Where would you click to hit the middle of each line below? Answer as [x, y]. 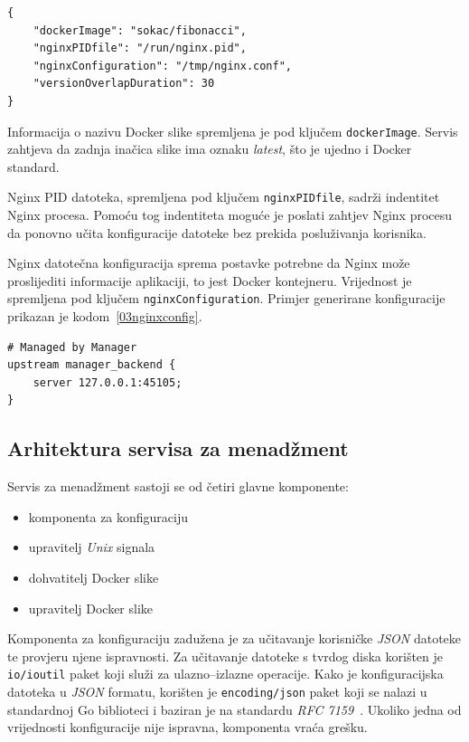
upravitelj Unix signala [92, 547]
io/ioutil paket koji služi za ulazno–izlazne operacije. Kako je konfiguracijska [225, 674]
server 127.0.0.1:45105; [108, 382]
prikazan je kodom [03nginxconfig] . [105, 316]
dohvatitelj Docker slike [94, 578]
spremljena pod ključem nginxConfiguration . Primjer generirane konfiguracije [226, 298]
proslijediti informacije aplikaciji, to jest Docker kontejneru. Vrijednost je [210, 280]
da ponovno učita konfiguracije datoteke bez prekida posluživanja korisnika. [217, 232]
